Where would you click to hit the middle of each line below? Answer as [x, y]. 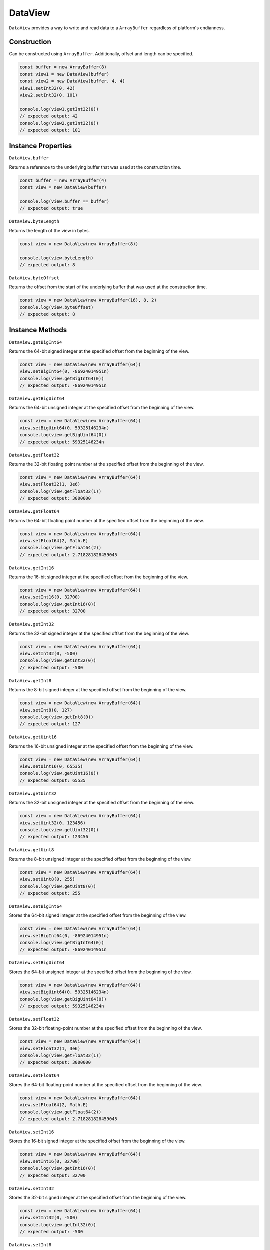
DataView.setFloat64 [34, 1076]
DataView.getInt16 [32, 568]
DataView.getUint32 [33, 793]
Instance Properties [41, 146]
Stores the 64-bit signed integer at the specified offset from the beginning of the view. [98, 915]
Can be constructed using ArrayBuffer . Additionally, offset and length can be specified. [101, 54]
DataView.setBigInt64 [36, 906]
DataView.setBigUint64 [37, 963]
